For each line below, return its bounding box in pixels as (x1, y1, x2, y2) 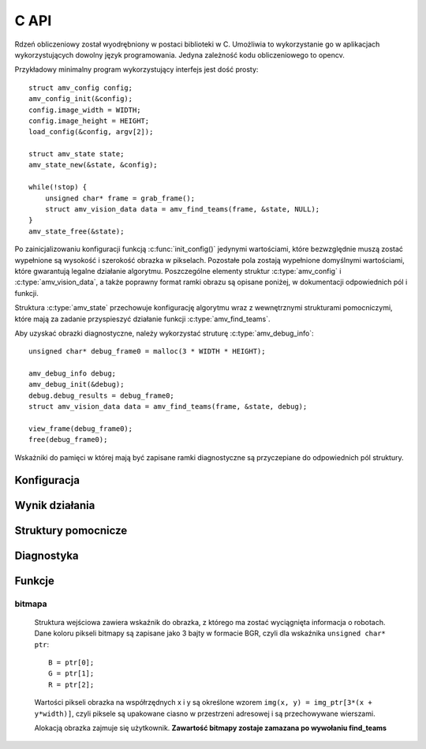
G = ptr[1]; (48, 669, 95, 678)
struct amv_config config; (28, 83, 133, 92)
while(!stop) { (28, 182, 88, 192)
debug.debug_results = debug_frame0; (28, 391, 175, 400)
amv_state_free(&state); (28, 227, 125, 236)
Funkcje (14, 574, 55, 587)
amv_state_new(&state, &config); (28, 160, 158, 170)
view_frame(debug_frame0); (28, 425, 133, 433)
